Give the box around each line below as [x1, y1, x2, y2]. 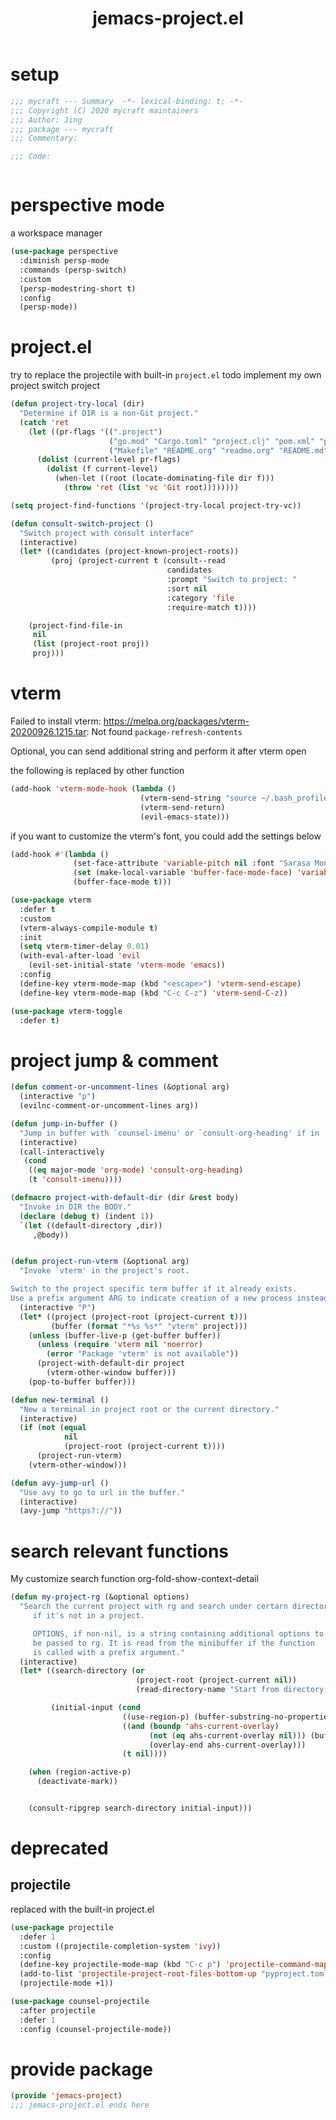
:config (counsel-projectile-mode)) [19, 2024, 172, 2034]
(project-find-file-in [28, 620, 123, 631]
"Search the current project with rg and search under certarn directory [19, 1602, 333, 1612]
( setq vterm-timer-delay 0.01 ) [19, 942, 150, 952]
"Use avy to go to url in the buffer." [19, 1487, 186, 1497]
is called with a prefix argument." [32, 1647, 186, 1657]
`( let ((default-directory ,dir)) [19, 1220, 163, 1231]
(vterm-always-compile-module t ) [19, 923, 159, 933]
